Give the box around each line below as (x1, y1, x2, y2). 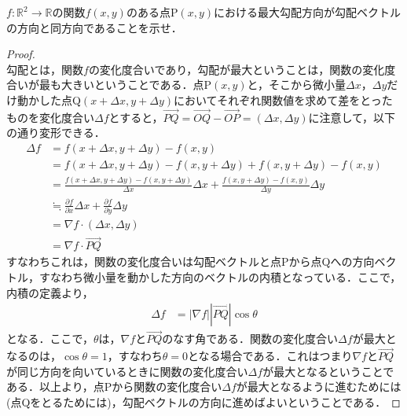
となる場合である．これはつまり (187, 348, 353, 364)
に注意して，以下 (308, 109, 396, 125)
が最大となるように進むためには (236, 378, 401, 395)
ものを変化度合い (6, 109, 94, 125)
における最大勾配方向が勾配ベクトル (214, 4, 401, 20)
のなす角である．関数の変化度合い (162, 330, 339, 347)
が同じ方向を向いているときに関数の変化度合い (6, 363, 248, 379)
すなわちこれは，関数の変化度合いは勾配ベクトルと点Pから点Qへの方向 (6, 253, 375, 270)
